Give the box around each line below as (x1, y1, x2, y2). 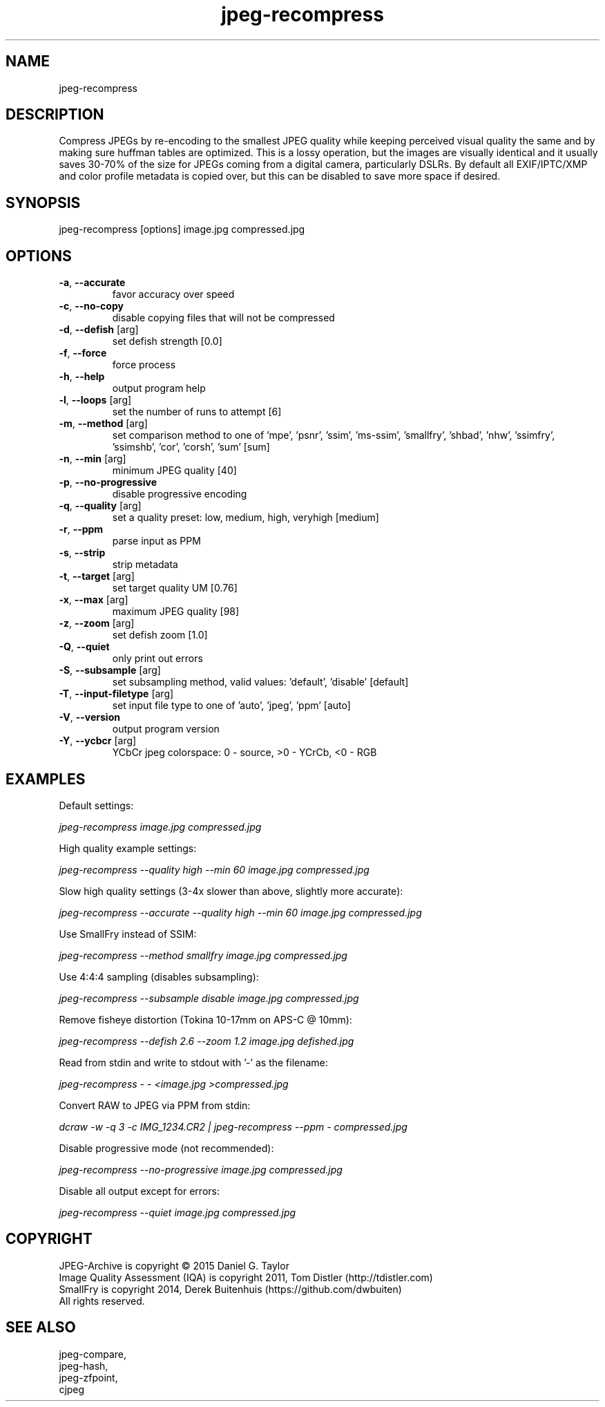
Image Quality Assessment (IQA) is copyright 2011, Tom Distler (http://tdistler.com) (59, 1271, 433, 1283)
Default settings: (59, 799, 134, 811)
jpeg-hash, (59, 1359, 108, 1372)
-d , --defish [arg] (59, 323, 139, 336)
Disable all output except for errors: (59, 1184, 220, 1197)
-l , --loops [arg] (59, 394, 132, 406)
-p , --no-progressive (59, 476, 157, 489)
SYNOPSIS (6, 193, 81, 211)
